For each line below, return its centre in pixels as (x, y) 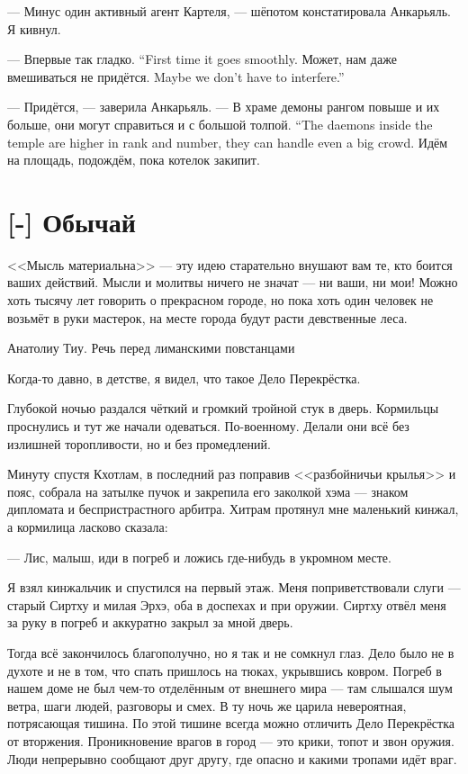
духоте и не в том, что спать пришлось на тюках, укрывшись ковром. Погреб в (225, 670)
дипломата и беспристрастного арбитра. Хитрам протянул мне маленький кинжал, (233, 509)
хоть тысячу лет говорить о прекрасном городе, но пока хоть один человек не (220, 300)
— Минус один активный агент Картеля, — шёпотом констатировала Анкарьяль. (229, 11)
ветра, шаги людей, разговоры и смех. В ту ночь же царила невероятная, (207, 705)
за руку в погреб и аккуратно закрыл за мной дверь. (150, 622)
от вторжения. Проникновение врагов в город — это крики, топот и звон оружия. (231, 740)
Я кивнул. (34, 28)
